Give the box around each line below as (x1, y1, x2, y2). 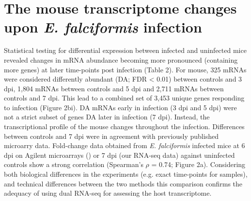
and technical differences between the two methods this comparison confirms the (4, 178, 242, 188)
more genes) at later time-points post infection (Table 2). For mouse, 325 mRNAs (4, 64, 247, 74)
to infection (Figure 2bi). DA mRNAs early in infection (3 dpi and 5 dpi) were (4, 102, 237, 112)
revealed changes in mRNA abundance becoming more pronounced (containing (4, 54, 238, 65)
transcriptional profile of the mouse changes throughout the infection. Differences (4, 121, 245, 132)
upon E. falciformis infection (4, 17, 202, 37)
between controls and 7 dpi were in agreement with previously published (4, 131, 219, 141)
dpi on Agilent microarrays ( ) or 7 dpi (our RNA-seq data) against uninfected (4, 150, 235, 160)
